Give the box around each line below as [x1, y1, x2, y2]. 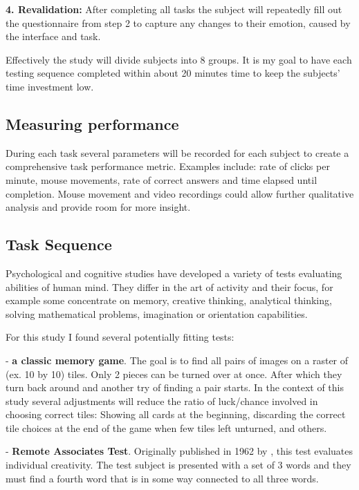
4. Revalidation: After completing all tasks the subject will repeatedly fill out [6, 2, 342, 16]
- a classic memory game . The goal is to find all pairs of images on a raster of [6, 352, 349, 367]
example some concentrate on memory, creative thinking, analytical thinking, [6, 293, 332, 308]
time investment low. [6, 79, 94, 93]
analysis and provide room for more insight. [6, 200, 191, 214]
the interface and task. [6, 29, 101, 44]
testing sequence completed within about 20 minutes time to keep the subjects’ [6, 66, 340, 80]
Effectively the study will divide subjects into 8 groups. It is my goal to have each [6, 52, 352, 66]
